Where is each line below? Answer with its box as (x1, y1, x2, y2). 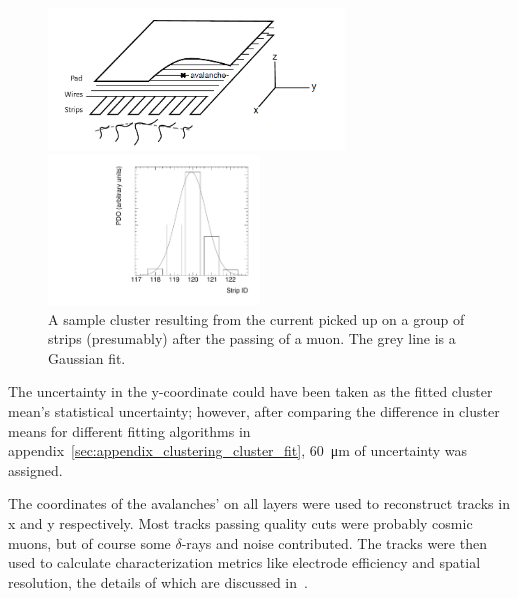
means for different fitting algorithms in (8, 420, 251, 441)
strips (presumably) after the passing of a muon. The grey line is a (48, 328, 456, 349)
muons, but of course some (8, 532, 171, 553)
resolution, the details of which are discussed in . (8, 571, 308, 592)
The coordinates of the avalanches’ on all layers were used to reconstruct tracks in (8, 493, 510, 514)
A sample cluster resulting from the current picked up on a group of (48, 308, 465, 329)
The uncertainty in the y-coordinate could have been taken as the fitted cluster (8, 381, 493, 402)
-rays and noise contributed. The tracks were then (181, 532, 487, 553)
